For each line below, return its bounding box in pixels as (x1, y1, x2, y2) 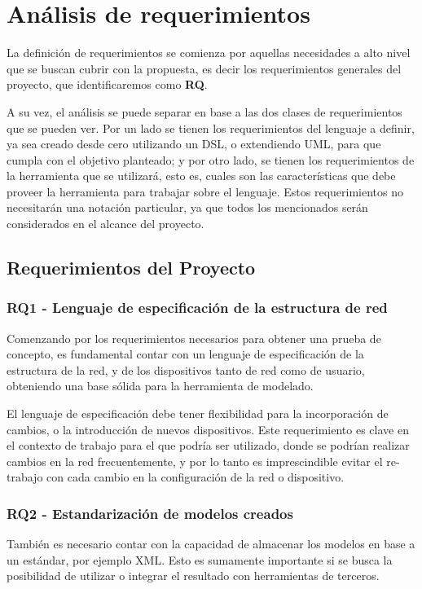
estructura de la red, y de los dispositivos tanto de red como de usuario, (7, 361, 365, 378)
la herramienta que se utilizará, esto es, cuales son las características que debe (7, 167, 396, 184)
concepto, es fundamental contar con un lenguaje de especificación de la (7, 345, 364, 363)
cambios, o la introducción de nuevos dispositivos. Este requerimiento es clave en (7, 420, 409, 437)
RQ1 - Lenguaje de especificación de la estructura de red (7, 297, 388, 318)
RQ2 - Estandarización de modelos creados (7, 503, 293, 523)
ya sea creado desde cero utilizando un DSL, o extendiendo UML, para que (7, 135, 381, 152)
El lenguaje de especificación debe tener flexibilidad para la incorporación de (7, 405, 389, 422)
